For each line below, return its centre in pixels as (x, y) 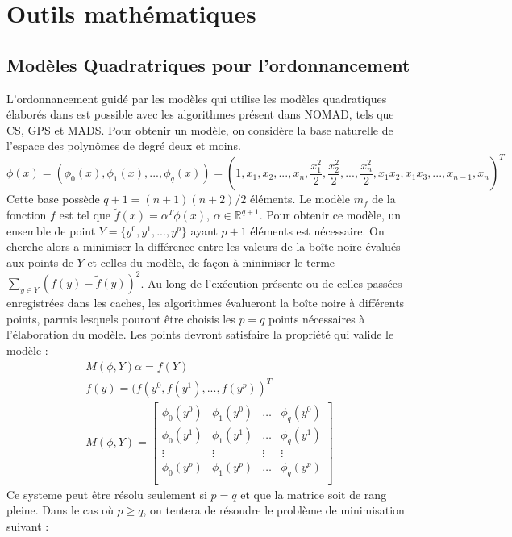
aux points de (40, 262)
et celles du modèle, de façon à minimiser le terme (211, 262)
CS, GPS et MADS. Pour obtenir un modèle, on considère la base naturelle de (200, 129)
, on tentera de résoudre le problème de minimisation (274, 510)
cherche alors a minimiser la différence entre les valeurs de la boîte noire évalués (204, 246)
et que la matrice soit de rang (314, 494)
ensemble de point (51, 230)
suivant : (28, 525)
